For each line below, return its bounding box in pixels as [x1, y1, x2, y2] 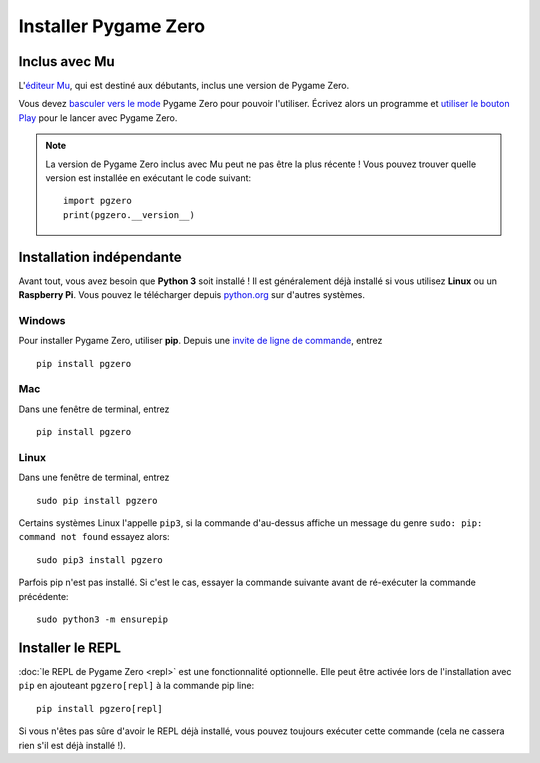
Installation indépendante [18, 248, 182, 265]
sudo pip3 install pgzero [36, 554, 164, 565]
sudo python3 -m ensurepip [36, 614, 169, 625]
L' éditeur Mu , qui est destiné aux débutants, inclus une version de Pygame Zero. [18, 80, 350, 92]
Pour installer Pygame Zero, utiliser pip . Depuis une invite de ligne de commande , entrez [18, 335, 383, 347]
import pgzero [63, 195, 132, 207]
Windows [18, 313, 66, 327]
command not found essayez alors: [18, 531, 170, 543]
